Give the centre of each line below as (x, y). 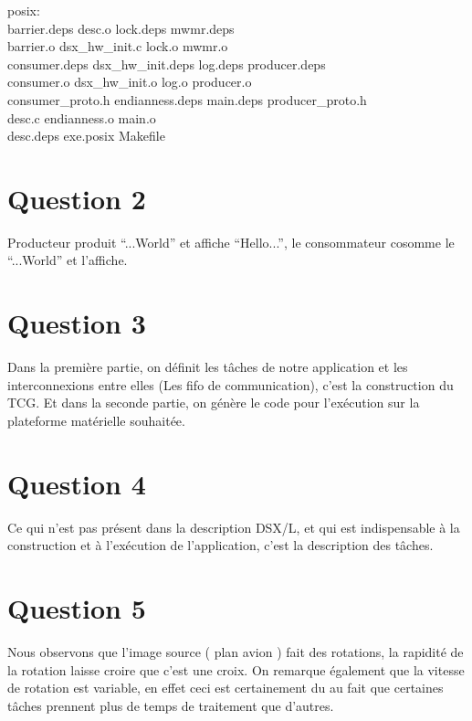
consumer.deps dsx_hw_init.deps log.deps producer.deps (167, 64)
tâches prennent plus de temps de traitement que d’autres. (171, 705)
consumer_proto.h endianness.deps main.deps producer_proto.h (187, 99)
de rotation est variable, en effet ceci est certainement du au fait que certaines (226, 688)
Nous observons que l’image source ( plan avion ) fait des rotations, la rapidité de (236, 652)
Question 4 (77, 483)
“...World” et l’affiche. (68, 260)
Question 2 (77, 198)
